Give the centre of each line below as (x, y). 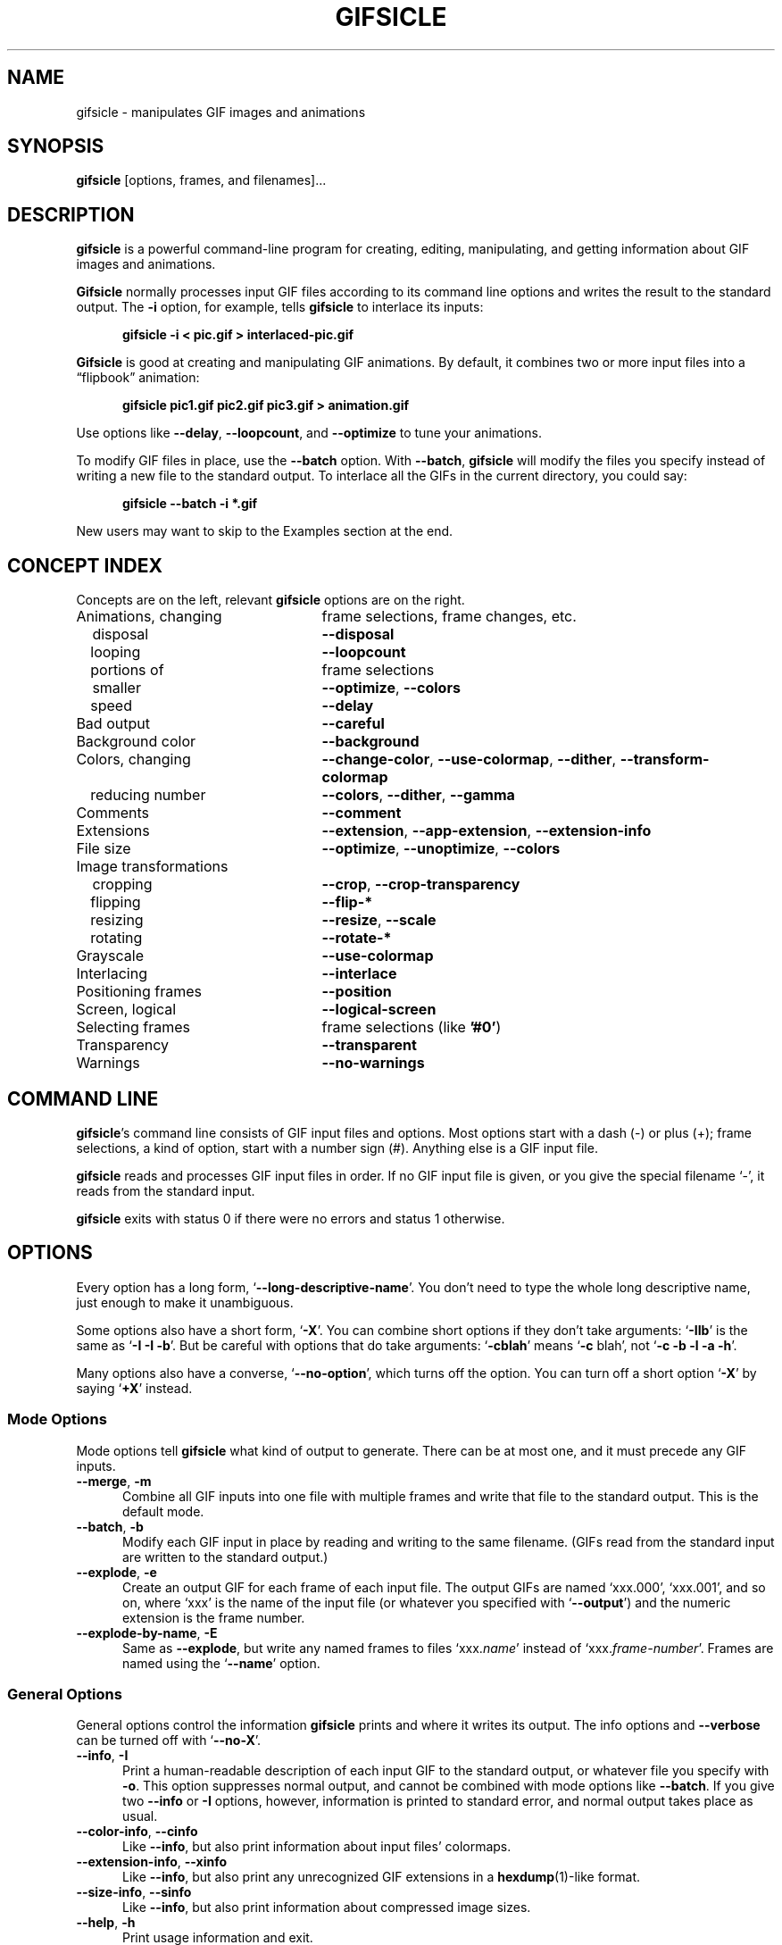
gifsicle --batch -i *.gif (190, 504)
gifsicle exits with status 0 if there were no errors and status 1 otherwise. (291, 1218)
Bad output (113, 724)
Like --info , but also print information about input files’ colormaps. (317, 1847)
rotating (116, 938)
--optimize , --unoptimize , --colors (441, 849)
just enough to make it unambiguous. (185, 1302)
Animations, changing (149, 617)
